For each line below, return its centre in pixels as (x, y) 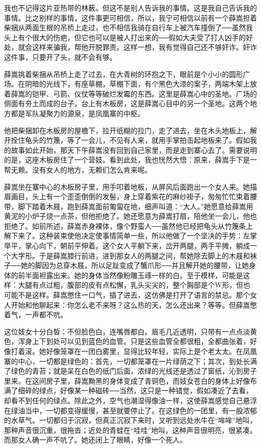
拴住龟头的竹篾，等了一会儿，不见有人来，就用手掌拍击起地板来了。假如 (130, 140)
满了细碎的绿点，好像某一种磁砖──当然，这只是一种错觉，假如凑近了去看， (128, 390)
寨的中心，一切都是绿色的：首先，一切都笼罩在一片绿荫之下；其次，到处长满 (130, 361)
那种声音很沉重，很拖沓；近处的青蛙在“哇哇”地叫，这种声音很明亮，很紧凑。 (130, 430)
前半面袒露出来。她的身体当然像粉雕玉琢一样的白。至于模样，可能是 (130, 275)
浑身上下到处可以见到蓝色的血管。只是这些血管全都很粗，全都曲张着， (134, 341)
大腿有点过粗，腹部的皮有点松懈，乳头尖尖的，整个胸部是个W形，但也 (134, 285)
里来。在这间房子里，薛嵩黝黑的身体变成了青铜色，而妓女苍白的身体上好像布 (130, 380)
